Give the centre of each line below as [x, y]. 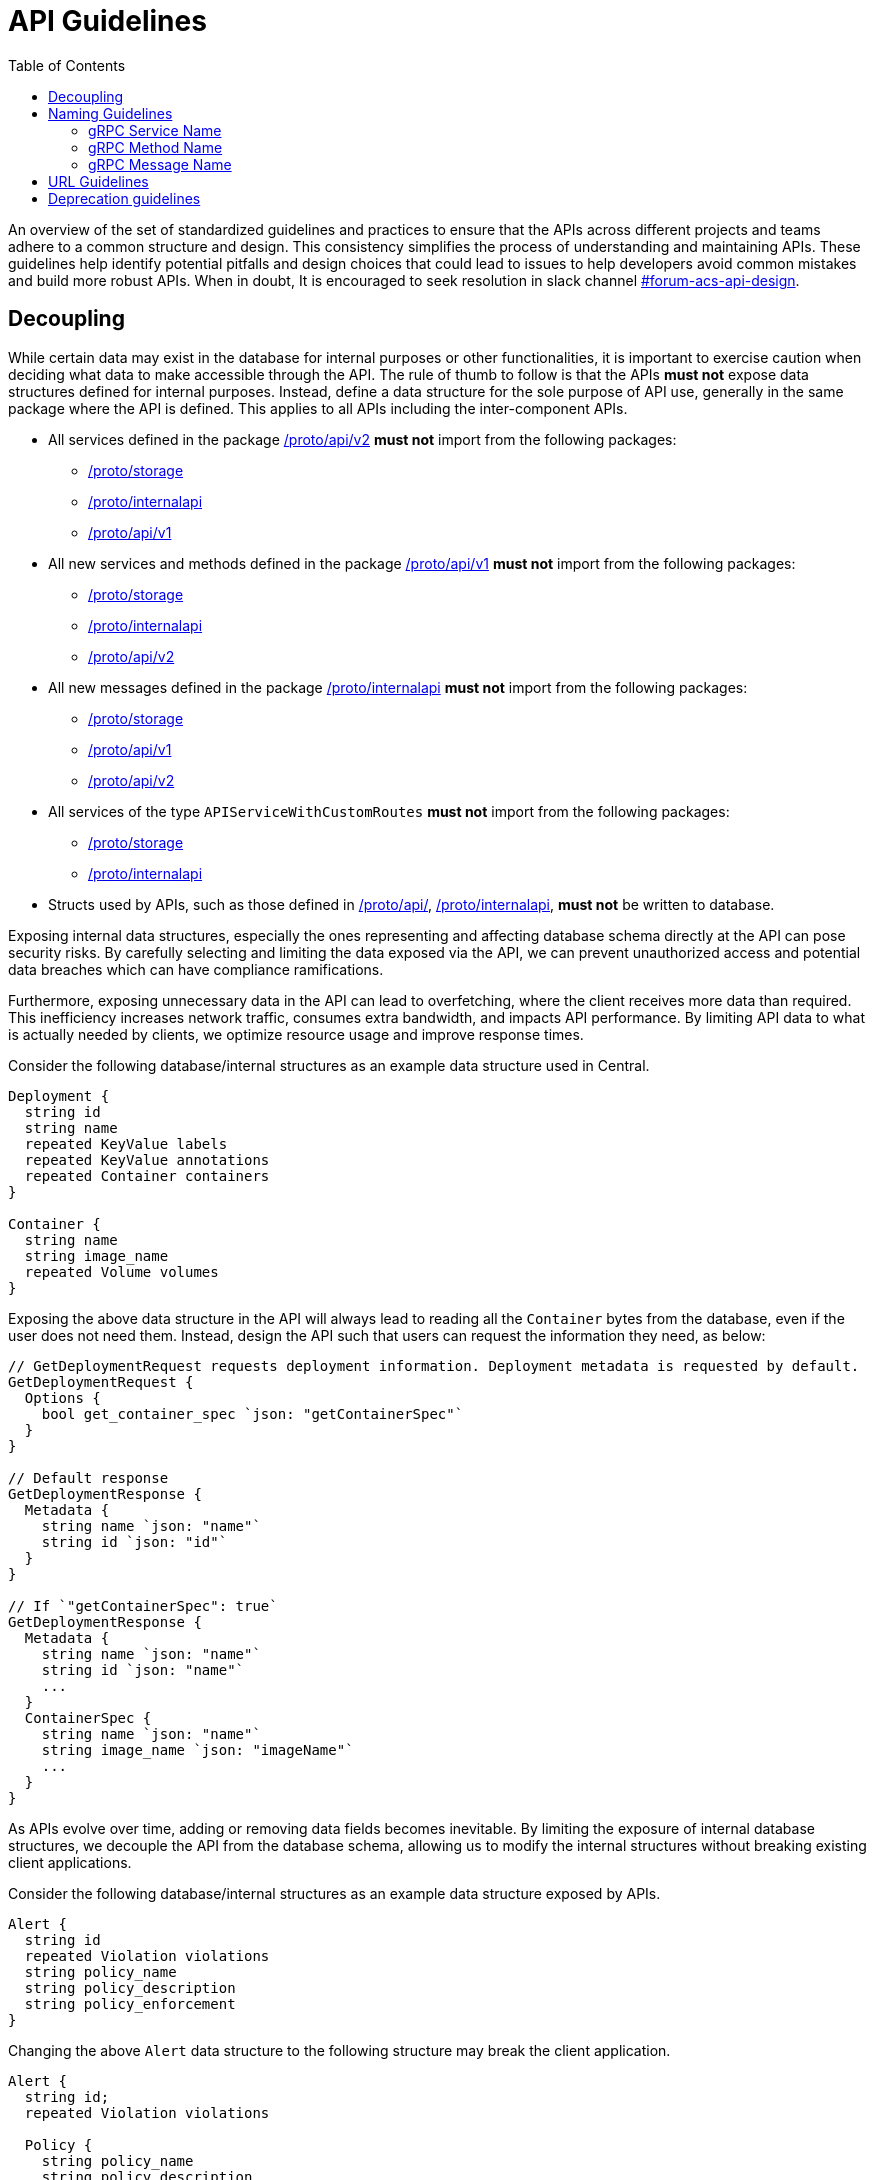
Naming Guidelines [110, 113]
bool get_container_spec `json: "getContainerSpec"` [252, 1413]
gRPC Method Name [155, 147]
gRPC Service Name [155, 130]
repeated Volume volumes [121, 1271]
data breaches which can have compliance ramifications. [196, 969]
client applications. [70, 1862]
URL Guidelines [98, 181]
